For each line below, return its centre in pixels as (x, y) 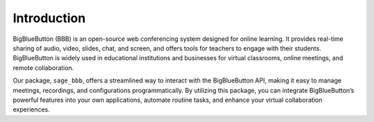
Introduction (49, 18)
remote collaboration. (43, 68)
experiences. (32, 110)
